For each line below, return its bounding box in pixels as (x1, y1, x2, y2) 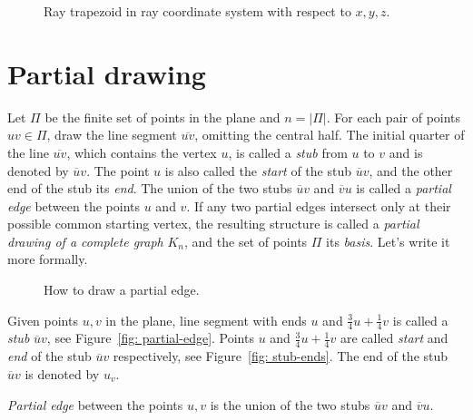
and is (389, 142, 423, 161)
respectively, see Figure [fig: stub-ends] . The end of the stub (113, 347, 448, 366)
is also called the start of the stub (164, 161, 351, 180)
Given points (7, 310, 78, 329)
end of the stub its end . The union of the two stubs (7, 179, 292, 198)
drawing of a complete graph (7, 231, 163, 250)
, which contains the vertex (66, 142, 217, 161)
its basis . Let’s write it (326, 231, 450, 250)
